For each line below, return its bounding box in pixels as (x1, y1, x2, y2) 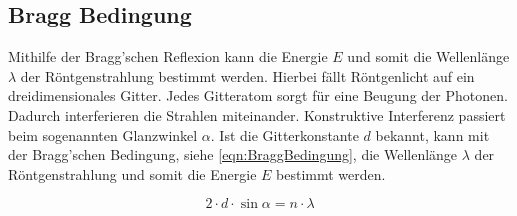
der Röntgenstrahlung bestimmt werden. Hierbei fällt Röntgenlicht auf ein (20, 65, 475, 86)
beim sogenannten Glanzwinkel (8, 124, 198, 145)
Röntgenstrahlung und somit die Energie (8, 163, 257, 184)
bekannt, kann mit (375, 124, 490, 145)
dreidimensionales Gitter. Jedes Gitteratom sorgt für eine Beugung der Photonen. (8, 85, 508, 106)
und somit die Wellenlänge (347, 46, 510, 67)
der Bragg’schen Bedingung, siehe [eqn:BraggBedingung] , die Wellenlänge (8, 144, 458, 165)
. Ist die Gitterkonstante (210, 124, 359, 145)
